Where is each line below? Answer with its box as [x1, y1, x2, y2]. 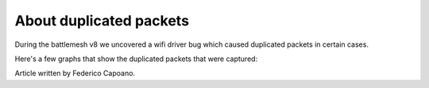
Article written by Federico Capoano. [14, 68, 135, 78]
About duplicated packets [14, 12, 190, 29]
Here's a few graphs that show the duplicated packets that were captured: [14, 54, 258, 63]
